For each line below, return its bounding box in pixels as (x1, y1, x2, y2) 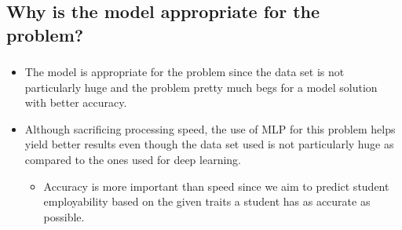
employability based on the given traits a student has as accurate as (43, 193, 371, 210)
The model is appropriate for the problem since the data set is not (24, 64, 345, 80)
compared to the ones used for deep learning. (24, 152, 242, 168)
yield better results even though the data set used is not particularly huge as (24, 136, 394, 152)
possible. (43, 208, 85, 225)
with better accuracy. (24, 94, 127, 111)
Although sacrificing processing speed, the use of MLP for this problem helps (24, 120, 396, 137)
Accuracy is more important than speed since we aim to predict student (43, 177, 389, 194)
